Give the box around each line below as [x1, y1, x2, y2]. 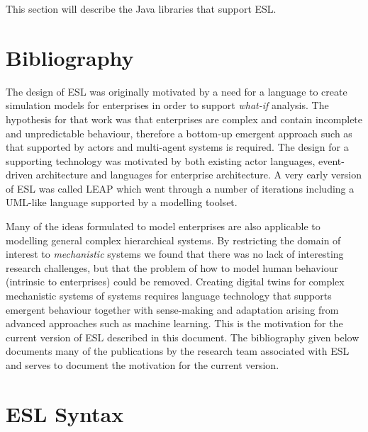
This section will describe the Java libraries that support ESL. [6, 1, 277, 16]
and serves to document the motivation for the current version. [6, 358, 279, 372]
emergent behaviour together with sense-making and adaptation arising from [6, 302, 339, 317]
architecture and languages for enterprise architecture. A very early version [35, 167, 362, 182]
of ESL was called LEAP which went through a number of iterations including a [6, 181, 355, 195]
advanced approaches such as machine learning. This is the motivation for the [6, 316, 343, 331]
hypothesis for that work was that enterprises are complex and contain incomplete [6, 111, 363, 126]
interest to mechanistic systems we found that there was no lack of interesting [6, 246, 344, 261]
